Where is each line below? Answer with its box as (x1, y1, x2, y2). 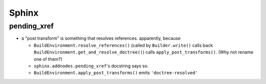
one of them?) (33, 56, 63, 62)
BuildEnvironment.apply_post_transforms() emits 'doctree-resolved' (33, 70, 198, 76)
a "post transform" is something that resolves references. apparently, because (21, 35, 181, 41)
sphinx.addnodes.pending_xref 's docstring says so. (33, 63, 149, 69)
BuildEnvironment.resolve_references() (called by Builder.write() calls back (33, 42, 213, 48)
